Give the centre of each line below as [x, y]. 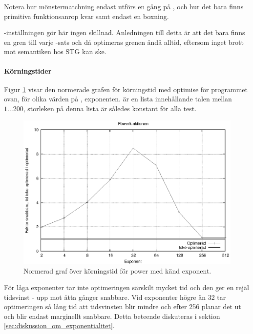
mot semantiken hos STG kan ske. [55, 51]
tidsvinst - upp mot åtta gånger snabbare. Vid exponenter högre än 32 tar [115, 297]
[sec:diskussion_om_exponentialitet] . [59, 325]
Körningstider [28, 70]
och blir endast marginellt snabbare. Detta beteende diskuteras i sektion [112, 316]
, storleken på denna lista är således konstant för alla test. [110, 108]
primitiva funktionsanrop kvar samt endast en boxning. [86, 16]
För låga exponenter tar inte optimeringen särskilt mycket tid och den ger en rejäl [126, 287]
